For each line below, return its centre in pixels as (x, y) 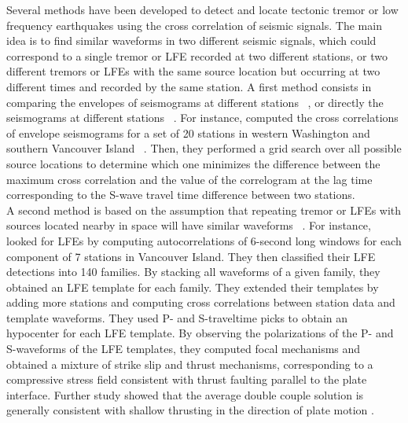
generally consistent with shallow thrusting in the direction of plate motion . (190, 410)
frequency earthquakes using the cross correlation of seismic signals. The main (194, 25)
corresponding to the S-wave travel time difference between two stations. (181, 195)
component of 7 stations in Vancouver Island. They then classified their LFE (191, 256)
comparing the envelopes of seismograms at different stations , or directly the (195, 102)
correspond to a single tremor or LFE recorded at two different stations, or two (197, 55)
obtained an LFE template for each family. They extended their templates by (193, 287)
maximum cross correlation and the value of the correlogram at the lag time (189, 179)
